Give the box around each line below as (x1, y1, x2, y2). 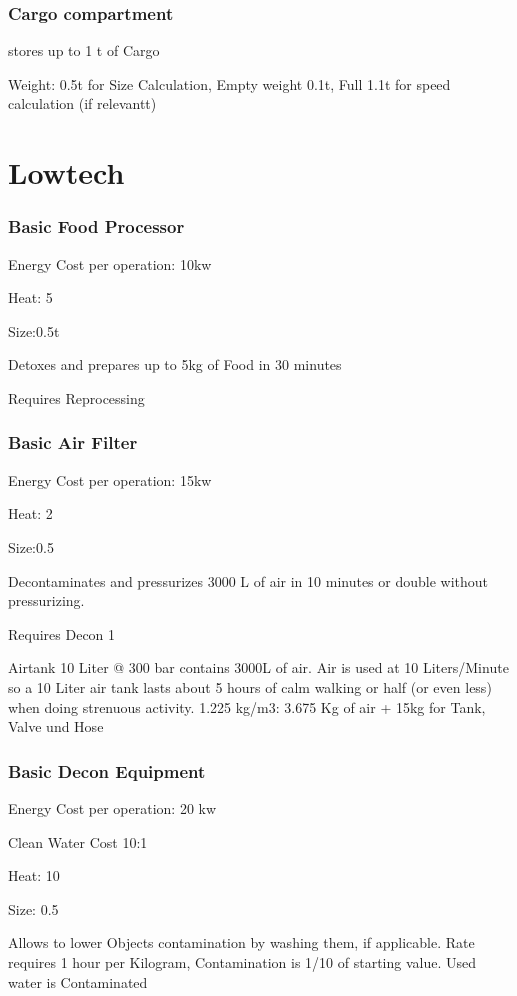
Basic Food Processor (8, 214, 185, 239)
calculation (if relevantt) (8, 93, 157, 114)
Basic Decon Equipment (8, 758, 206, 783)
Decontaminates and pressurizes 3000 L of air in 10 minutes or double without (8, 570, 489, 591)
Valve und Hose (8, 716, 104, 737)
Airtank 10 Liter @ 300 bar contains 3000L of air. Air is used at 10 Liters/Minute (8, 657, 509, 678)
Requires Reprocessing (8, 387, 145, 408)
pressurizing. (8, 590, 85, 611)
